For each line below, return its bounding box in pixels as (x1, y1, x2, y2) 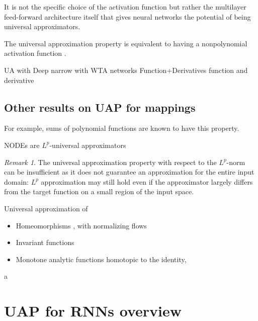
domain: (4, 176, 29, 187)
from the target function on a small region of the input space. (4, 186, 194, 197)
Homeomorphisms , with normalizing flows (16, 220, 147, 230)
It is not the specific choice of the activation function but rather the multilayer (4, 2, 246, 12)
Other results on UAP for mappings (4, 99, 196, 115)
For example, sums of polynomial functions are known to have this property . (4, 123, 239, 133)
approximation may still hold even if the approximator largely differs (41, 176, 253, 187)
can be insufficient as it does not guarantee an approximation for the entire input (4, 167, 254, 177)
